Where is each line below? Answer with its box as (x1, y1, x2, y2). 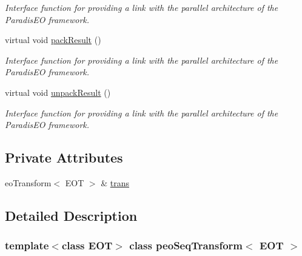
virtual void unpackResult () (5, 86, 111, 98)
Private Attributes (5, 148, 123, 167)
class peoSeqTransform (129, 238, 243, 253)
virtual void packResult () (5, 33, 101, 46)
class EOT (61, 238, 113, 253)
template (5, 238, 49, 253)
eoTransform (5, 176, 52, 189)
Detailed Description (5, 206, 138, 224)
